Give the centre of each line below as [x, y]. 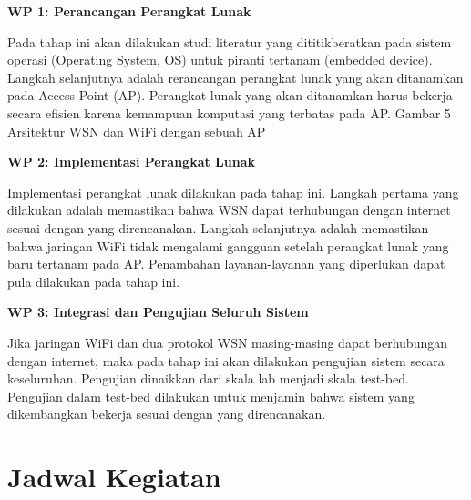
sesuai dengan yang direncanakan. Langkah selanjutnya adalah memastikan [218, 227]
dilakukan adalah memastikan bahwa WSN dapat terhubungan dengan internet [229, 210]
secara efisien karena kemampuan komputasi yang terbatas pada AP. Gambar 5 [229, 112]
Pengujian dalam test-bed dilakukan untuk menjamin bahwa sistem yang [211, 396]
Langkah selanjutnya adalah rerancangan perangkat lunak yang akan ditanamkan [235, 77]
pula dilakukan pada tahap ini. [94, 281]
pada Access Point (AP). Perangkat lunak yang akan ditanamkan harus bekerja [230, 95]
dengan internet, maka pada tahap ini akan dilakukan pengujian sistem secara [226, 360]
